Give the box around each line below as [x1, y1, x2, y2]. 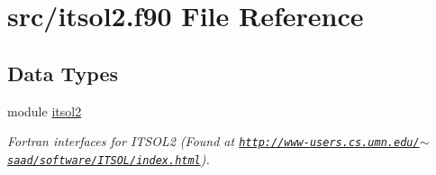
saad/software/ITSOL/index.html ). [7, 149, 210, 168]
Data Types [7, 59, 118, 87]
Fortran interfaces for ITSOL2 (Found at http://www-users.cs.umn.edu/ [7, 132, 420, 151]
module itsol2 [7, 101, 82, 120]
